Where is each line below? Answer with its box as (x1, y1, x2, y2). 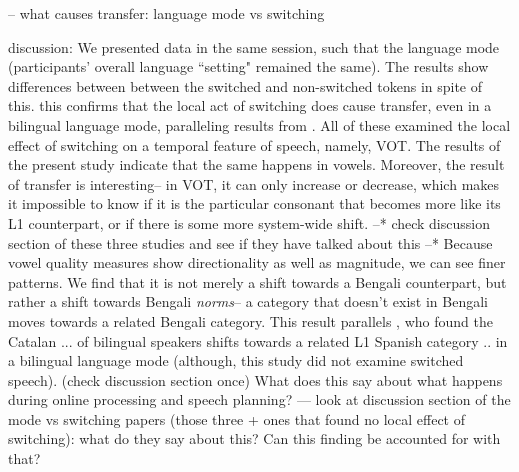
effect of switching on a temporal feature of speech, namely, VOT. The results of (8, 134, 501, 155)
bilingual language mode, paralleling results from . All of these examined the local (8, 114, 511, 135)
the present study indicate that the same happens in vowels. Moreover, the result (8, 154, 505, 175)
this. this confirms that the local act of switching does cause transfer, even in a (8, 95, 492, 116)
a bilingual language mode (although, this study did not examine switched (8, 350, 464, 371)
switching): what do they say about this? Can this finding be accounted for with (8, 428, 501, 449)
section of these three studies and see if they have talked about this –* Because (8, 232, 493, 253)
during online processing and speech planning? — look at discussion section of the (8, 389, 511, 410)
